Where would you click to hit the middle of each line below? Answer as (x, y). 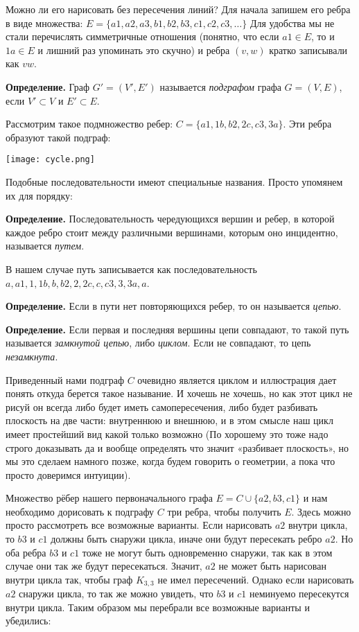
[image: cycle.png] (50, 160)
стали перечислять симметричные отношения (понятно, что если (142, 36)
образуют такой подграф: (58, 137)
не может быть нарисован (272, 566)
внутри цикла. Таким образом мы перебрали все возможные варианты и (158, 607)
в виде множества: (44, 23)
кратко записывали (308, 50)
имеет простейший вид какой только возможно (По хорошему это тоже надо (167, 433)
